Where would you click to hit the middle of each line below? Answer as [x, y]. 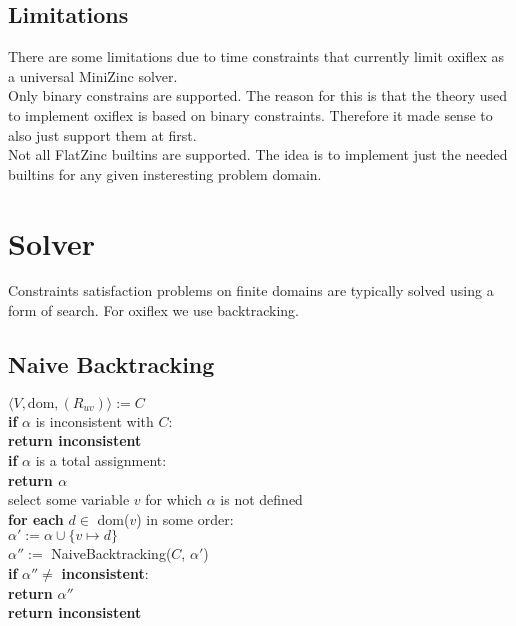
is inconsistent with [94, 420]
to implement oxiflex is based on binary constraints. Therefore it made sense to [250, 114]
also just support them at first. [102, 134]
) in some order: [185, 518]
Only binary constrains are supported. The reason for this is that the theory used [258, 95]
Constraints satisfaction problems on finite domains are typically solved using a [251, 290]
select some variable [69, 499]
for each [36, 518]
